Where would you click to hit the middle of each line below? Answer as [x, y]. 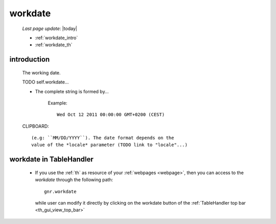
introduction [30, 59]
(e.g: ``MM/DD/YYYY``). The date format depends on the [103, 138]
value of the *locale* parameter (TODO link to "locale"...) [109, 145]
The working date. [41, 73]
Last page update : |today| [50, 29]
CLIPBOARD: [36, 126]
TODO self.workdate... [45, 82]
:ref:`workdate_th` [54, 45]
